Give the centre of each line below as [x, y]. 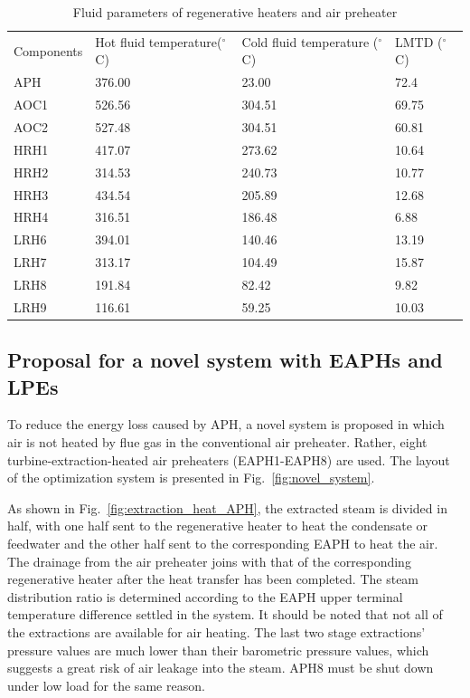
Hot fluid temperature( [159, 41]
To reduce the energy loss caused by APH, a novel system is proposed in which [226, 424]
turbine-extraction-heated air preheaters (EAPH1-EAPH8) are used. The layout [229, 459]
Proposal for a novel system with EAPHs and [225, 360]
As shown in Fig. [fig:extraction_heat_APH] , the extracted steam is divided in [227, 507]
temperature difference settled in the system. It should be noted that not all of [225, 614]
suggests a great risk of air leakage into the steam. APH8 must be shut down [221, 668]
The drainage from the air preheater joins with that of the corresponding [209, 561]
